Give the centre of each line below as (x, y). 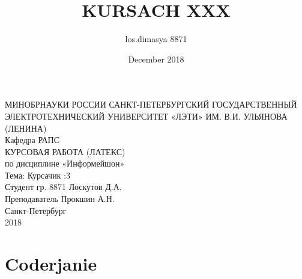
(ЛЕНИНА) (26, 128)
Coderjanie (51, 264)
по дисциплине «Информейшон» (65, 163)
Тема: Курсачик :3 (38, 175)
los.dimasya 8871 (156, 39)
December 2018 (156, 59)
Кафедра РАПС (32, 140)
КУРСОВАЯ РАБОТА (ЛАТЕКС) (65, 151)
